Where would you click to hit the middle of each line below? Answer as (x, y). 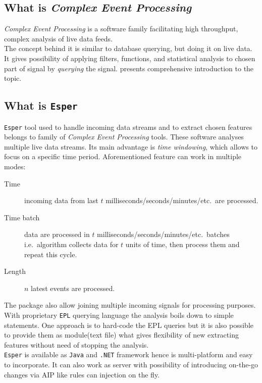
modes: (15, 166)
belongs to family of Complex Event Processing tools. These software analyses (124, 137)
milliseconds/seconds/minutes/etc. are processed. (182, 200)
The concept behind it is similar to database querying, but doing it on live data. (128, 48)
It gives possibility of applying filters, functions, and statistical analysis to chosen (130, 58)
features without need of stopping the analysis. (76, 344)
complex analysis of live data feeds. (58, 38)
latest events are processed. (73, 288)
